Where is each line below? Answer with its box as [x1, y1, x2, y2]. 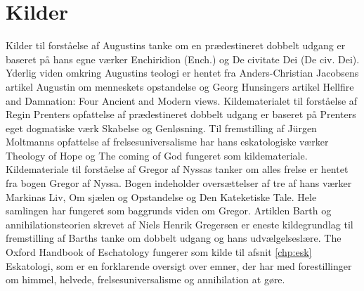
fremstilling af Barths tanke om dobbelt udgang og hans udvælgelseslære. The [6, 231, 342, 245]
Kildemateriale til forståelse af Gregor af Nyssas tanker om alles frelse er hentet [6, 162, 349, 176]
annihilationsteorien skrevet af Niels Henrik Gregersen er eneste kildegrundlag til [6, 216, 353, 231]
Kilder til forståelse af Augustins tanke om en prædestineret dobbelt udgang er [6, 38, 346, 53]
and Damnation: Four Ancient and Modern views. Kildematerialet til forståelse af [6, 93, 358, 108]
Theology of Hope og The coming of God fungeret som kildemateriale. [6, 148, 308, 162]
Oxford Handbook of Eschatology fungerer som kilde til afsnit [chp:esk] [6, 245, 312, 259]
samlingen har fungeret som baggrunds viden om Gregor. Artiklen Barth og [6, 203, 332, 218]
